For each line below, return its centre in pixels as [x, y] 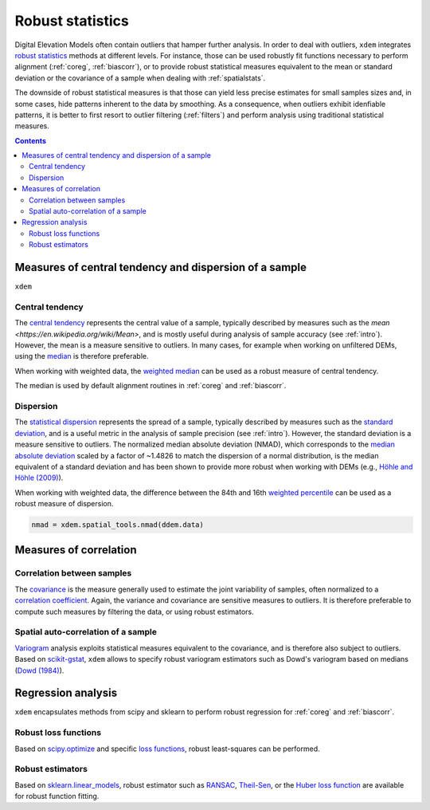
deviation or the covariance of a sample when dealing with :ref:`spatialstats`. [140, 78]
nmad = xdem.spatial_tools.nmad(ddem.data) [118, 525]
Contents [31, 140]
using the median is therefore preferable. [82, 356]
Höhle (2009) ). [39, 478]
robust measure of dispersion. [64, 504]
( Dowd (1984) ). [39, 670]
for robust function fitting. [57, 796]
